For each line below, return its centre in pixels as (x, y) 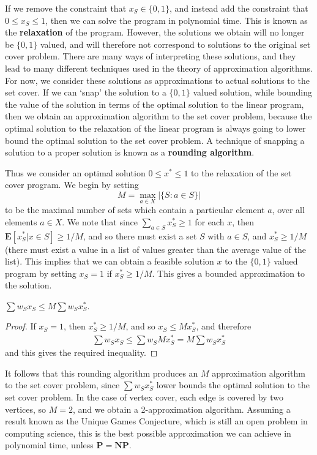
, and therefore (224, 326)
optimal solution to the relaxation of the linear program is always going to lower (155, 128)
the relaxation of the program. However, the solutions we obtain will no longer (155, 32)
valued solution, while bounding (253, 92)
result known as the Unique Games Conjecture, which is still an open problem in (156, 421)
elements (21, 221)
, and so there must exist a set (140, 235)
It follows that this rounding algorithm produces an (102, 373)
